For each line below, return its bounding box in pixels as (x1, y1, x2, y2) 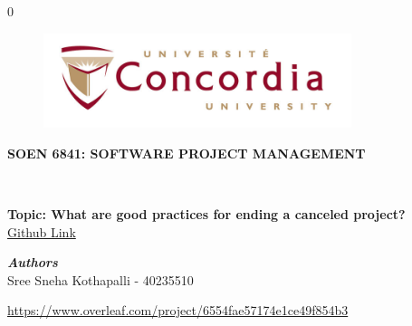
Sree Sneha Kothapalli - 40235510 (7, 270, 194, 289)
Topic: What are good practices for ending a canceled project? (7, 204, 406, 223)
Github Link (7, 222, 76, 241)
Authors (7, 253, 58, 272)
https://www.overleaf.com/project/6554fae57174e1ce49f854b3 (7, 301, 349, 320)
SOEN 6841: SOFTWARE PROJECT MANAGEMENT (7, 143, 366, 162)
